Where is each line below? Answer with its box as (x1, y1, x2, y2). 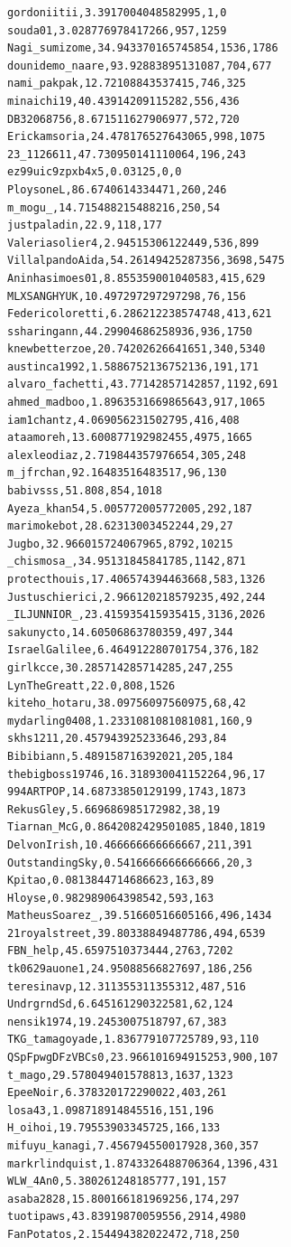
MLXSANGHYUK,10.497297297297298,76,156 (7, 289, 246, 303)
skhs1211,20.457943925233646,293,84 (7, 732, 227, 745)
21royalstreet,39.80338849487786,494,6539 (7, 926, 266, 940)
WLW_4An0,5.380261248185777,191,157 (7, 1175, 227, 1188)
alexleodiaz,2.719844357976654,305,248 (7, 448, 246, 462)
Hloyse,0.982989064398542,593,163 (7, 891, 214, 905)
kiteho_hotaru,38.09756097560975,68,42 (7, 697, 246, 710)
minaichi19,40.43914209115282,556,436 (7, 94, 240, 108)
